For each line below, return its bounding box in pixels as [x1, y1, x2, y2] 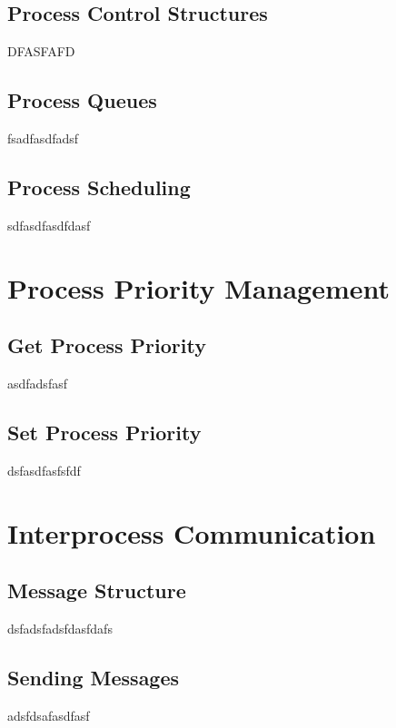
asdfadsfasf [7, 373, 67, 392]
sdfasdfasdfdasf [7, 215, 91, 234]
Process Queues [7, 86, 157, 114]
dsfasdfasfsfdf [7, 460, 81, 479]
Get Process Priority [7, 331, 206, 359]
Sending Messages [7, 663, 180, 691]
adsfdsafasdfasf [7, 705, 90, 724]
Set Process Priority [7, 418, 202, 446]
